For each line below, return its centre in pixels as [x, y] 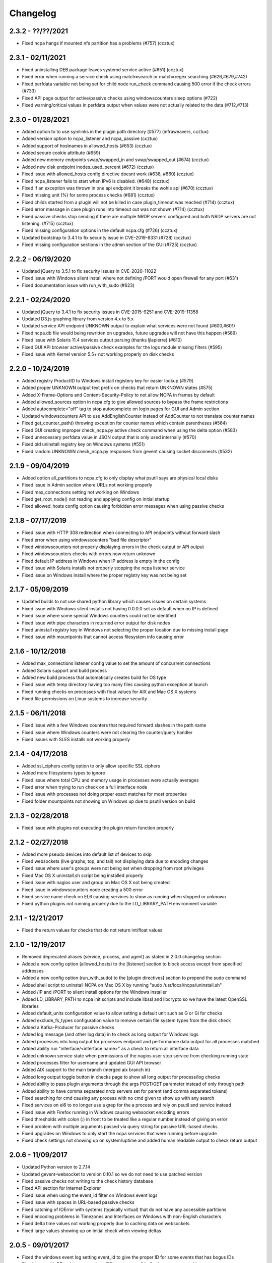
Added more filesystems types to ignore [63, 773]
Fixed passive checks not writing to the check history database [87, 1181]
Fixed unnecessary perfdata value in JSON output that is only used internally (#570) [109, 438]
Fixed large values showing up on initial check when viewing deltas [91, 1231]
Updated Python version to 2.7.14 [56, 1167]
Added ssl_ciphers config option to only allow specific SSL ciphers [91, 766]
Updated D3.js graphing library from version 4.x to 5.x [78, 319]
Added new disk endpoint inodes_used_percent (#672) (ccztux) [88, 167]
